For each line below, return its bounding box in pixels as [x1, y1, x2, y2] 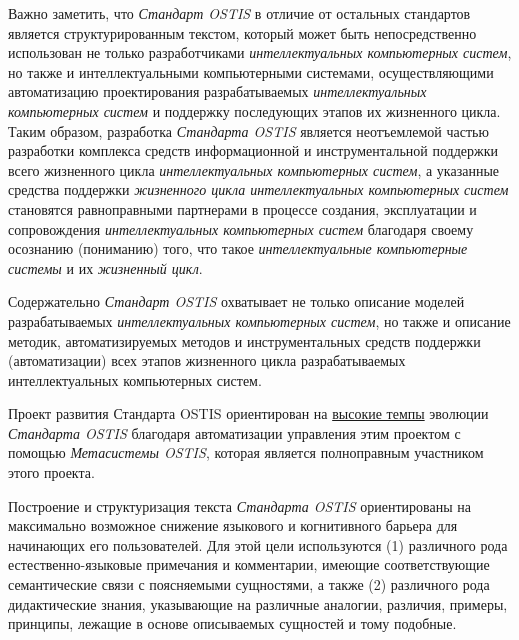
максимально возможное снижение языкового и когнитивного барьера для [8, 515, 458, 536]
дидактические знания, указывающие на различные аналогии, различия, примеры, [8, 593, 508, 614]
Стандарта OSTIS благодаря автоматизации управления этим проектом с [8, 422, 461, 443]
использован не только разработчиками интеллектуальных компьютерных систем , [8, 42, 512, 63]
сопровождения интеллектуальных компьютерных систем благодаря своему [8, 218, 474, 239]
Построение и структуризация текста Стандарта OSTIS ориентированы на [8, 495, 471, 516]
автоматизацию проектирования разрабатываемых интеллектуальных [8, 81, 427, 102]
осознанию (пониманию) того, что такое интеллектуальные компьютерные [8, 238, 468, 259]
